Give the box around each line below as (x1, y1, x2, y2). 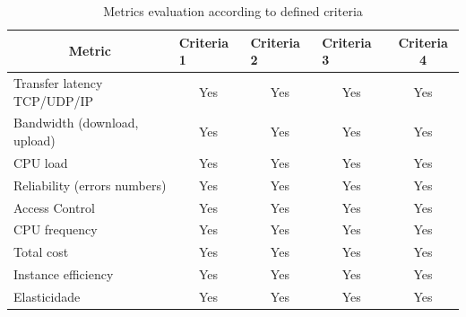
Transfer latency (13, 74, 103, 92)
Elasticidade (13, 286, 81, 305)
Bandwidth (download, (13, 113, 139, 132)
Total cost (13, 242, 69, 261)
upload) (13, 131, 56, 150)
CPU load (13, 153, 68, 172)
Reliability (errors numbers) (13, 175, 167, 194)
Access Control (13, 198, 95, 216)
